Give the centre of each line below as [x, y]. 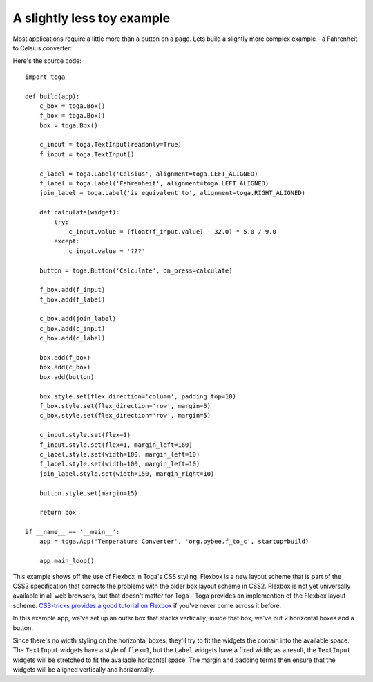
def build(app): [52, 96]
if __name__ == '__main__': [73, 532]
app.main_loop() [67, 561]
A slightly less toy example [92, 18]
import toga [45, 77]
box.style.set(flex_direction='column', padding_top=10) [137, 396]
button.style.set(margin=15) [88, 493]
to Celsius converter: [42, 48]
